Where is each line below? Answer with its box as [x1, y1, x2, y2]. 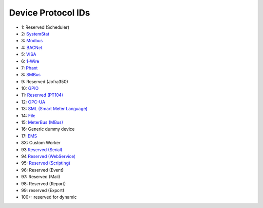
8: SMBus [21, 72, 41, 78]
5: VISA [21, 52, 37, 57]
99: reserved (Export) [21, 187, 65, 193]
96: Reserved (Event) [21, 167, 64, 173]
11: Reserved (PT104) [21, 92, 63, 98]
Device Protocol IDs [9, 7, 90, 18]
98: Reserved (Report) [21, 180, 66, 187]
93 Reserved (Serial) [21, 146, 63, 153]
